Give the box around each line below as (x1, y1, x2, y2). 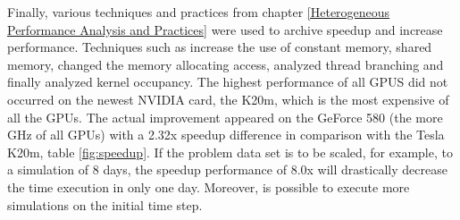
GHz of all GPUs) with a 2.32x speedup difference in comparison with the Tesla (7, 125, 445, 144)
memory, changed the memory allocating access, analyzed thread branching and (7, 55, 444, 73)
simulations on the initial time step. (7, 195, 203, 214)
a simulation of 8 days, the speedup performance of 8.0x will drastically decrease (7, 160, 447, 179)
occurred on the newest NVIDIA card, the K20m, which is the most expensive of (7, 89, 449, 108)
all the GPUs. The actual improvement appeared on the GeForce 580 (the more (7, 107, 443, 126)
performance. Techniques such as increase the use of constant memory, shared (7, 38, 432, 56)
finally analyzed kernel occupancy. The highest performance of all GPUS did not (7, 72, 448, 91)
